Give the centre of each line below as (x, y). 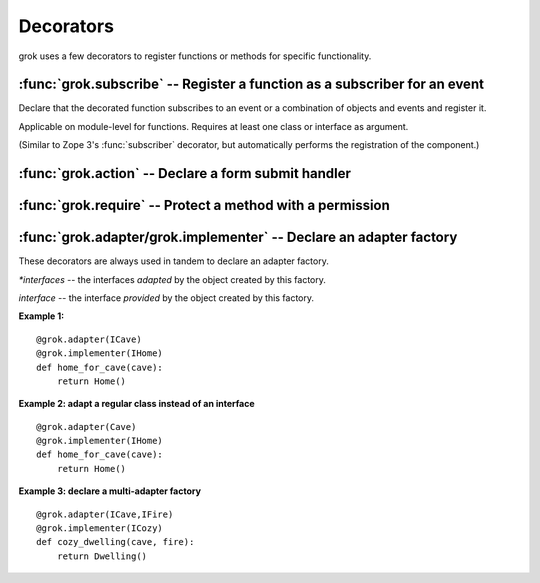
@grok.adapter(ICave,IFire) (105, 514)
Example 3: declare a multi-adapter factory (110, 491)
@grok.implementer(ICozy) (100, 528)
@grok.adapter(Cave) (86, 426)
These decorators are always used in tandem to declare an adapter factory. (173, 261)
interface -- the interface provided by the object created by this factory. (166, 297)
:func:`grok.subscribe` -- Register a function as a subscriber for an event (251, 84)
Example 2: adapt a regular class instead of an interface (136, 404)
